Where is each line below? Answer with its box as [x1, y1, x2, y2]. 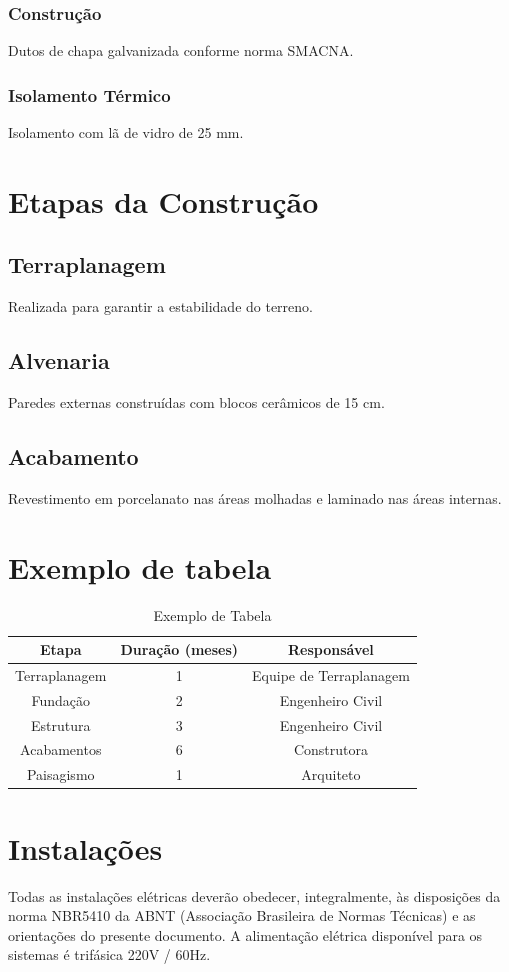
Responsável [288, 639, 374, 660]
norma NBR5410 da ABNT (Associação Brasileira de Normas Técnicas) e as [8, 905, 476, 926]
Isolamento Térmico [8, 82, 171, 107]
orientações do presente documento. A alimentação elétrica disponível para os [8, 924, 483, 945]
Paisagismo [26, 764, 95, 785]
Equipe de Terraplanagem [252, 664, 410, 685]
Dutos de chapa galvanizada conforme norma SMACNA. [8, 40, 354, 61]
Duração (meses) [120, 639, 239, 660]
